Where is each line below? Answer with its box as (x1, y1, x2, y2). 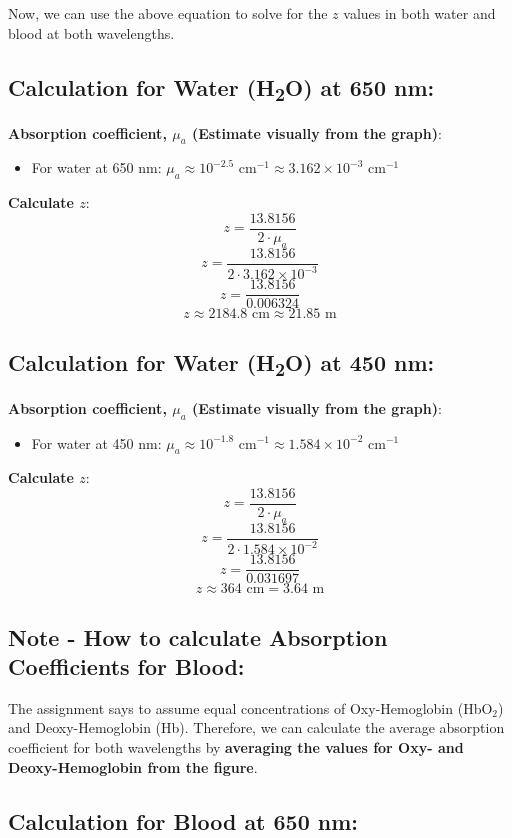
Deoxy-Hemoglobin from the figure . (8, 756, 258, 777)
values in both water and (343, 3, 496, 23)
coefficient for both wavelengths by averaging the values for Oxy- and (8, 737, 464, 757)
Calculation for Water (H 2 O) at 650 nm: (8, 71, 435, 106)
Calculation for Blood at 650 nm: (8, 805, 359, 836)
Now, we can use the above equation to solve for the (8, 3, 328, 23)
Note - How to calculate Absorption (8, 621, 388, 652)
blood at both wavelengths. (8, 22, 175, 43)
